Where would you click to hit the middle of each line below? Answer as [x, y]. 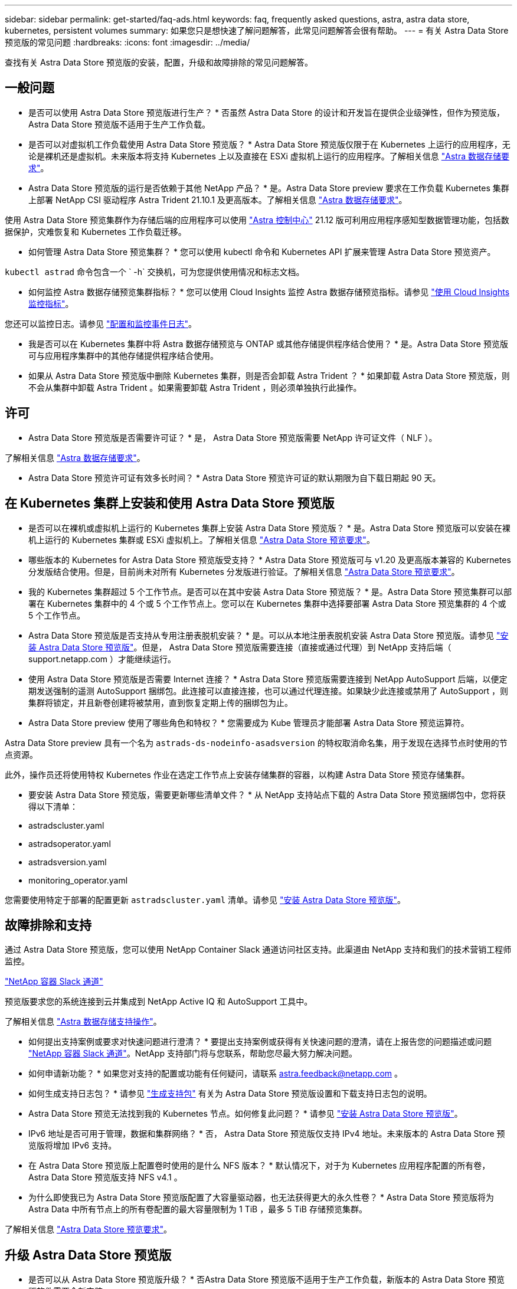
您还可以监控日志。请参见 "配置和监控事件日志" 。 [101, 323]
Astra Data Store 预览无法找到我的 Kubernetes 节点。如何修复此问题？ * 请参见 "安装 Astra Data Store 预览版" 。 [246, 1114]
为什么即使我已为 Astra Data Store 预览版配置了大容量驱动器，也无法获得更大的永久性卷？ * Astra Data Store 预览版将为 [261, 1198]
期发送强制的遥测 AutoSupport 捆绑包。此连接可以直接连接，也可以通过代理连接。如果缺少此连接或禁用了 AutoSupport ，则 [269, 691]
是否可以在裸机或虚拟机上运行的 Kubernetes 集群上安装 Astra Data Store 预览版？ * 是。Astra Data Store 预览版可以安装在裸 [269, 528]
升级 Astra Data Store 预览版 [88, 1255]
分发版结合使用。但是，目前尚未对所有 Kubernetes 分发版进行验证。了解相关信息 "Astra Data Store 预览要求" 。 [244, 571]
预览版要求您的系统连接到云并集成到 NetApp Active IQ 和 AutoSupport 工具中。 [159, 1002]
